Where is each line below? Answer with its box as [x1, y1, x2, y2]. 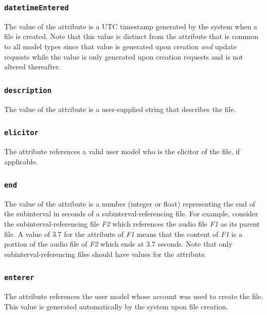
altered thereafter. [4, 61, 61, 72]
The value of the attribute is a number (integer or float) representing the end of [4, 198, 256, 209]
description [4, 86, 52, 95]
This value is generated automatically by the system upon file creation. [4, 301, 228, 311]
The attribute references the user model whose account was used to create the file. [4, 291, 263, 302]
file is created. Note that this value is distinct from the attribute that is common [4, 31, 258, 42]
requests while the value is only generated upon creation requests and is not [4, 51, 243, 62]
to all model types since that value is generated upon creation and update [4, 41, 237, 51]
